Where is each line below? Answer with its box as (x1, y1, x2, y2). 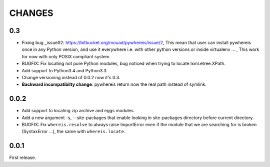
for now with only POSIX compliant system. (21, 53, 111, 59)
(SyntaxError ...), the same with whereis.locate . (21, 129, 125, 135)
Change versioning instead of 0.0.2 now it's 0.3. (21, 75, 120, 81)
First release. (9, 155, 36, 161)
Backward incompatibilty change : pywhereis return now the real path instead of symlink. (21, 81, 207, 87)
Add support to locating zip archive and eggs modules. (21, 108, 135, 114)
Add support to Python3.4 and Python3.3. (21, 67, 108, 73)
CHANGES (9, 7, 53, 18)
